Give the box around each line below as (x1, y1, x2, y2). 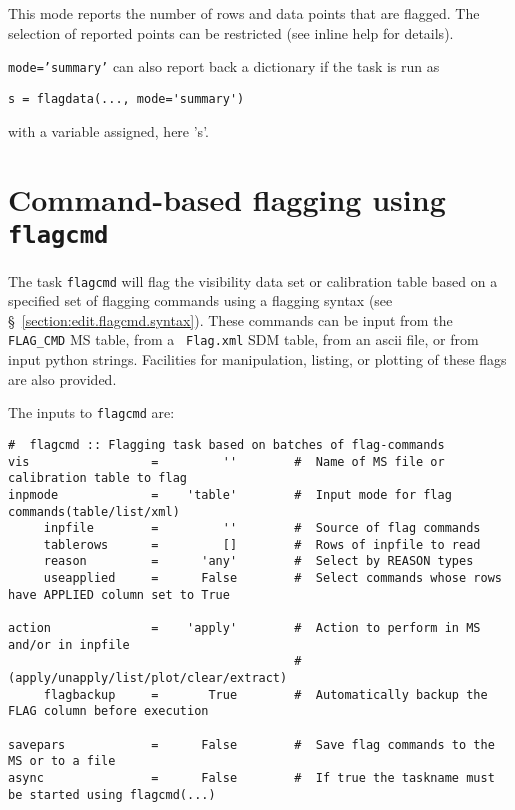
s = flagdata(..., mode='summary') (8, 91, 245, 106)
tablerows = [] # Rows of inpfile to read (43, 537, 481, 552)
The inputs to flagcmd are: (8, 402, 175, 423)
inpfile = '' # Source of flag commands (43, 521, 481, 536)
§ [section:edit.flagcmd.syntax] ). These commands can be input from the (8, 309, 453, 330)
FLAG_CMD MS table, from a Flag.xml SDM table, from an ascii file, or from (8, 329, 479, 350)
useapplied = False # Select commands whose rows (43, 571, 502, 586)
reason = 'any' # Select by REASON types (43, 554, 474, 569)
